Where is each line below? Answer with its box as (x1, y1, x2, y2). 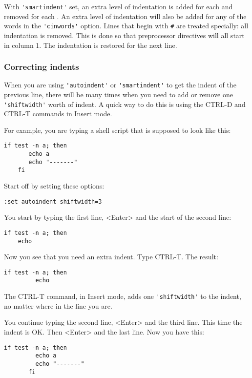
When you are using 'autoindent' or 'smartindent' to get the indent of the (4, 80, 236, 90)
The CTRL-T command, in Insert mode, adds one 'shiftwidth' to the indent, (4, 291, 241, 301)
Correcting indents (4, 61, 79, 73)
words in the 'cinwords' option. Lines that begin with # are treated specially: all (4, 21, 249, 31)
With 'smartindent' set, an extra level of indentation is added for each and (4, 1, 233, 11)
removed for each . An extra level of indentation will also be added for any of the (4, 11, 247, 21)
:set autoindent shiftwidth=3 (4, 198, 102, 205)
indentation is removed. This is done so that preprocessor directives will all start (4, 30, 245, 40)
